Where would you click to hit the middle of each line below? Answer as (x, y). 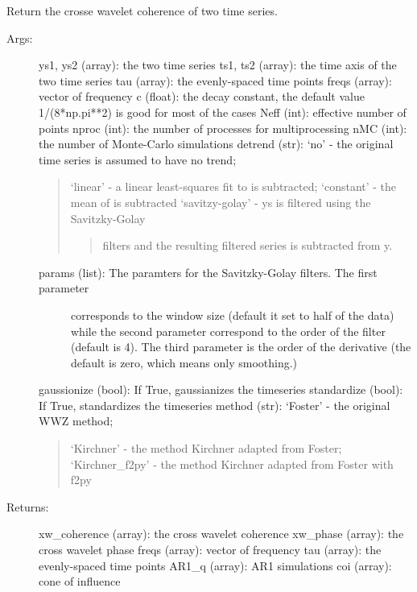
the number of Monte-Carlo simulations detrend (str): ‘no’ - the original (216, 144)
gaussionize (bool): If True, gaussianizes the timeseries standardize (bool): (221, 389)
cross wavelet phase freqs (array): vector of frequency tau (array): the (210, 550)
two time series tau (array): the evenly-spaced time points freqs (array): (215, 80)
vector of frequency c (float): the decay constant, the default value (202, 96)
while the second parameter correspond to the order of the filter (228, 331)
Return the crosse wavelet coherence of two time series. (142, 10)
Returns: (28, 506)
